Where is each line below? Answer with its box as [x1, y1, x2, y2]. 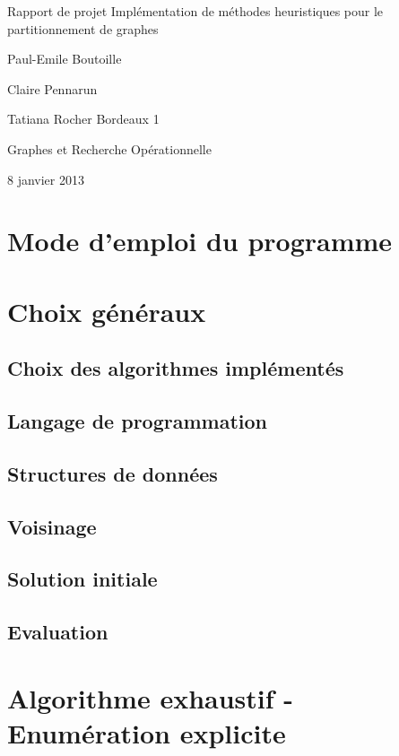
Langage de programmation [7, 407, 267, 435]
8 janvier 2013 [7, 169, 84, 188]
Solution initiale [7, 565, 158, 593]
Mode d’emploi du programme [7, 222, 393, 259]
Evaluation [7, 618, 108, 646]
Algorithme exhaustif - [7, 679, 294, 716]
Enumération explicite [7, 714, 286, 751]
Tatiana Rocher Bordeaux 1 [7, 109, 160, 128]
